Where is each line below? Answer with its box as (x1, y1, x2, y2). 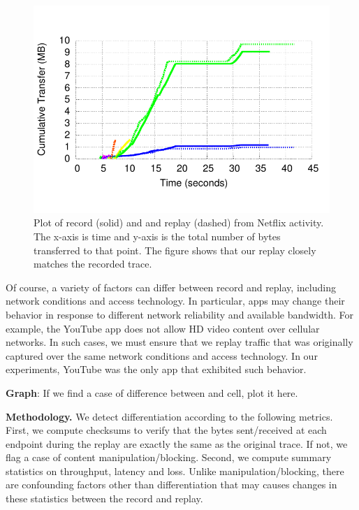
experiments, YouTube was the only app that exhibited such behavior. (6, 362, 307, 377)
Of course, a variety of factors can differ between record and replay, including (6, 279, 336, 294)
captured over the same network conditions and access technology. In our (6, 348, 318, 363)
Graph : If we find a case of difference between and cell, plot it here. (6, 385, 298, 400)
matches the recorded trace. (34, 256, 152, 271)
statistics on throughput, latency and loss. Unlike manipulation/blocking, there (6, 463, 344, 478)
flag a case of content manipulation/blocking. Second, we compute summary (6, 450, 332, 465)
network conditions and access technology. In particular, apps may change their (6, 293, 345, 308)
